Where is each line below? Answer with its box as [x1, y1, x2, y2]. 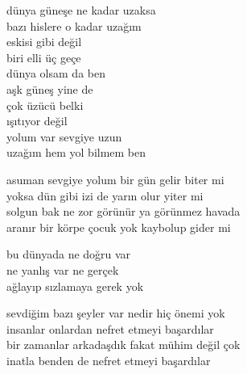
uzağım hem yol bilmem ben [6, 144, 146, 161]
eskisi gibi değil [6, 33, 82, 50]
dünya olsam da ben [6, 65, 105, 82]
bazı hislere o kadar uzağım [6, 17, 142, 34]
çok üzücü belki [6, 96, 84, 113]
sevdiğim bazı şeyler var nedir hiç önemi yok [6, 305, 225, 321]
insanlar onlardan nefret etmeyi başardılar [6, 320, 214, 337]
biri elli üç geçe [6, 48, 81, 65]
